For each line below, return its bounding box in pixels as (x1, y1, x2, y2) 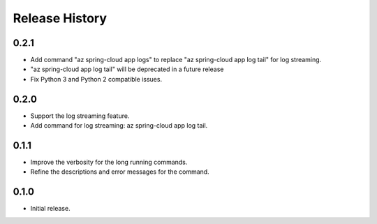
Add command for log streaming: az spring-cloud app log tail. (30, 121, 208, 130)
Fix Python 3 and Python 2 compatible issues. (30, 75, 163, 83)
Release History (13, 10, 108, 26)
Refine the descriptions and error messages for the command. (30, 167, 209, 176)
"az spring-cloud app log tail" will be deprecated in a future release (30, 65, 224, 73)
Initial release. (30, 204, 71, 213)
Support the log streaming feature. (30, 112, 130, 120)
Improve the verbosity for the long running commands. (30, 158, 188, 167)
